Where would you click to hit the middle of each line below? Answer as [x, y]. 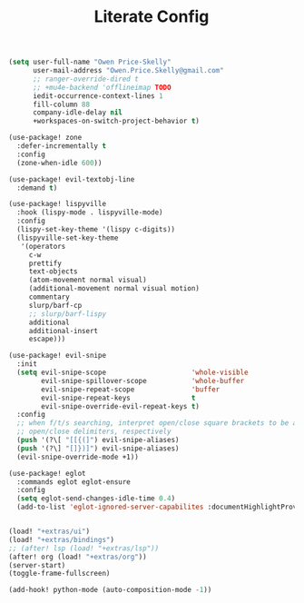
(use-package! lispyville [57, 204]
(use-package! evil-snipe [57, 356]
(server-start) [37, 565]
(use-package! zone [45, 138]
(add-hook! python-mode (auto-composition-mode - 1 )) [110, 590]
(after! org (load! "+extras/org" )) [78, 557]
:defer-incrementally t [61, 146]
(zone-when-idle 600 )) [59, 163]
